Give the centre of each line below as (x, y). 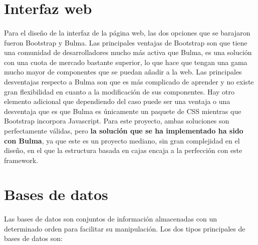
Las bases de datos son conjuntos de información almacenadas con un (111, 219)
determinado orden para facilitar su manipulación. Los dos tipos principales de (125, 228)
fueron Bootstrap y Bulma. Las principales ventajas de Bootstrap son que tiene (126, 42)
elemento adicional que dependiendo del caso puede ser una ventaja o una (117, 101)
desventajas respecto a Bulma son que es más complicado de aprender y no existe (129, 81)
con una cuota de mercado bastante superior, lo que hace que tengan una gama (126, 62)
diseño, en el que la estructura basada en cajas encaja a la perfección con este (123, 150)
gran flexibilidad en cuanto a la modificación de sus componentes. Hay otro (119, 91)
